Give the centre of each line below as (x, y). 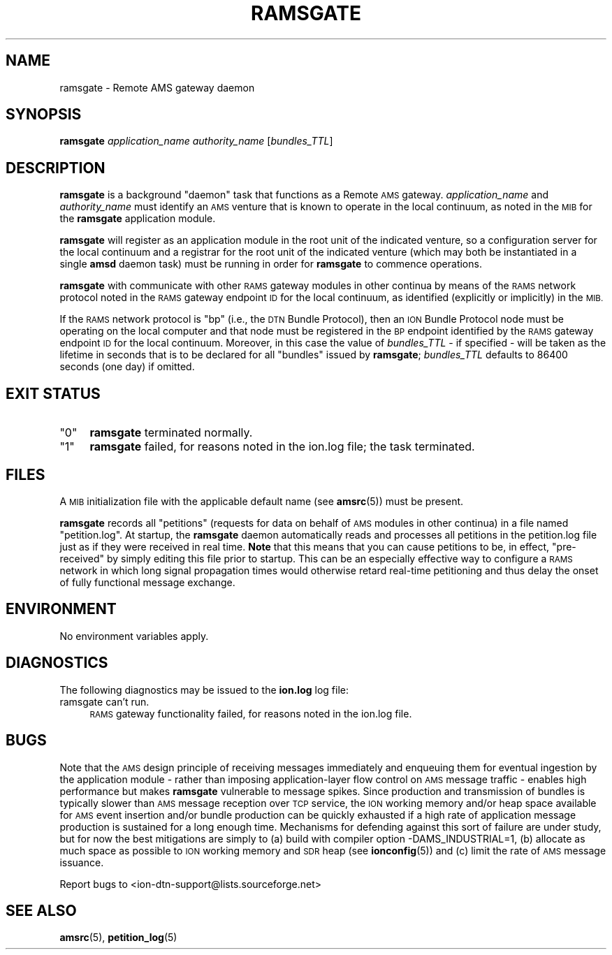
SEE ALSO (41, 910)
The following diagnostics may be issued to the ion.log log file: (204, 690)
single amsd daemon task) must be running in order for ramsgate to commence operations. (271, 264)
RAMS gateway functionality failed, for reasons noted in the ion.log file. (251, 713)
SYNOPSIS (44, 115)
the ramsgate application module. (138, 219)
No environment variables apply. (134, 636)
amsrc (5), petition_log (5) (118, 938)
